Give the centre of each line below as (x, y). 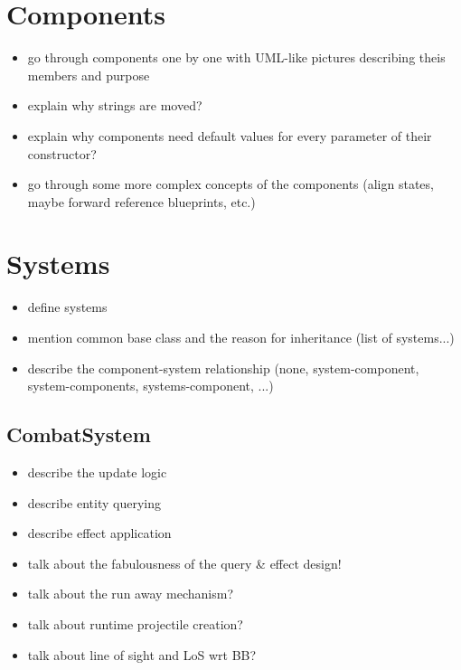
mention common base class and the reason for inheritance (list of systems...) (241, 337)
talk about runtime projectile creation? (135, 623)
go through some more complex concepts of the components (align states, (230, 184)
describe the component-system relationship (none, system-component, (223, 368)
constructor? (62, 153)
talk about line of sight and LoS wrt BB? (142, 654)
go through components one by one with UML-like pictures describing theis (236, 57)
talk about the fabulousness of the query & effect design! (184, 563)
